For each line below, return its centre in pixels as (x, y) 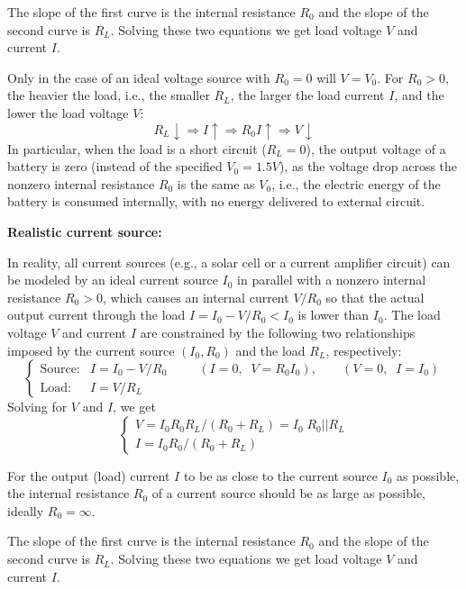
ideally (26, 510)
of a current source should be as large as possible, (288, 493)
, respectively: (364, 350)
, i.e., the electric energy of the (356, 183)
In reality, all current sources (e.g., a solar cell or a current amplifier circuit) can (229, 262)
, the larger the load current (307, 95)
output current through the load (96, 315)
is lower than (334, 315)
